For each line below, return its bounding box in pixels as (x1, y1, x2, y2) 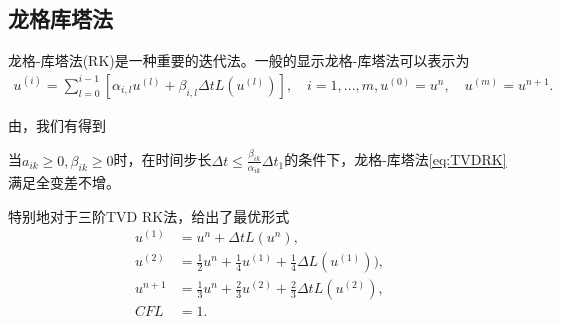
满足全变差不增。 (8, 172, 120, 193)
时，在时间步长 (113, 149, 212, 170)
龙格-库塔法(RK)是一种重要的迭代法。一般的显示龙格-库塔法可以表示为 (8, 50, 470, 71)
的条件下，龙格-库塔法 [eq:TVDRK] (284, 149, 507, 170)
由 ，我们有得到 (8, 114, 106, 135)
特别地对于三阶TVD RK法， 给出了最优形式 (8, 205, 290, 226)
